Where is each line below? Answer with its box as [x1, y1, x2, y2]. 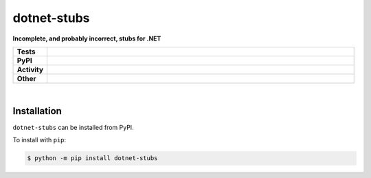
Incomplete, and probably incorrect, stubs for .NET [12, 34, 161, 43]
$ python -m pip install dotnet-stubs [27, 155, 158, 162]
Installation [12, 105, 62, 117]
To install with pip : [12, 136, 67, 144]
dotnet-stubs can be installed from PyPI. [12, 123, 134, 131]
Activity [16, 65, 44, 74]
